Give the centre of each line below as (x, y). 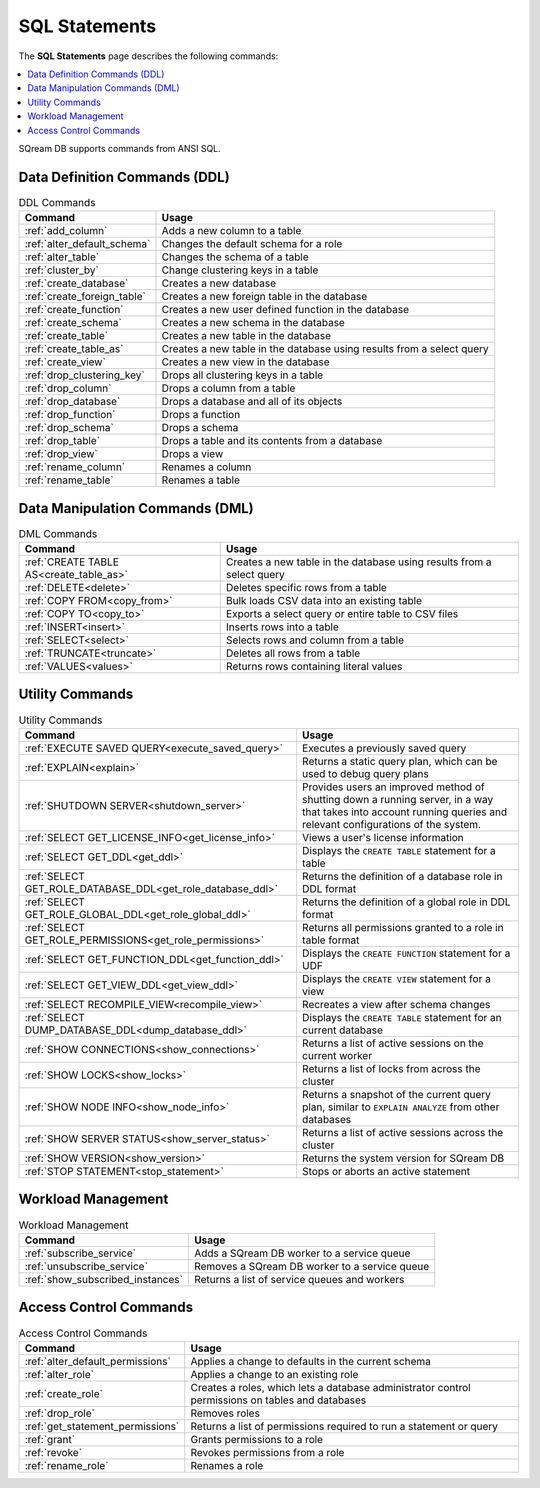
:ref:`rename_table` (69, 480)
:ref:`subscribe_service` (80, 1253)
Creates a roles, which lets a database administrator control (330, 1387)
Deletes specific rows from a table (306, 588)
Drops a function (201, 415)
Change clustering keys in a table (240, 270)
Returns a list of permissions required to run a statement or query (344, 1426)
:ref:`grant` (49, 1439)
